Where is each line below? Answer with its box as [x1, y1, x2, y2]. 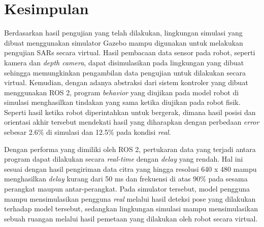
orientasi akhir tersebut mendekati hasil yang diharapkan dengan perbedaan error [4, 117, 259, 127]
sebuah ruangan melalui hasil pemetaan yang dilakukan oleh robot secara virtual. [4, 213, 258, 223]
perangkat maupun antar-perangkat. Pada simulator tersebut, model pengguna [4, 183, 250, 194]
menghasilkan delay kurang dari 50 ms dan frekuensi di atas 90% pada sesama [4, 173, 248, 184]
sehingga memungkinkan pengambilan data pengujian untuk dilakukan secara [4, 67, 246, 78]
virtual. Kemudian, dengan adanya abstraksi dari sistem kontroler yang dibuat [4, 77, 248, 88]
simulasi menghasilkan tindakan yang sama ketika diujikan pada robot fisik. [4, 97, 241, 107]
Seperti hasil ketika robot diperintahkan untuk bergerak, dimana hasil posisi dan [4, 106, 256, 117]
